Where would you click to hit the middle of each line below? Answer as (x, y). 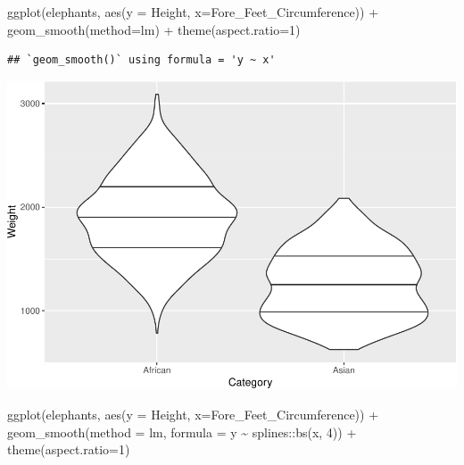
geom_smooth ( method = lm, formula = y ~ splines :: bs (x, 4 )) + (182, 432)
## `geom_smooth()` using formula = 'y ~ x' (141, 60)
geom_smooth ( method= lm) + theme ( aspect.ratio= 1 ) (154, 29)
